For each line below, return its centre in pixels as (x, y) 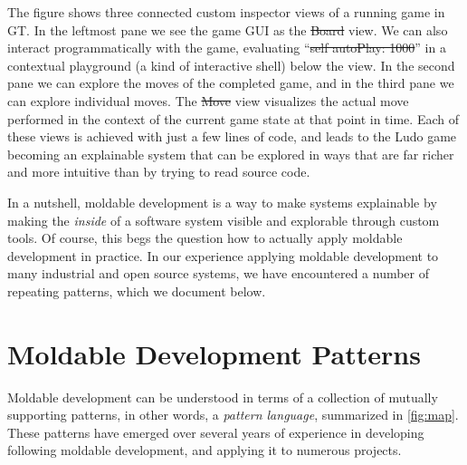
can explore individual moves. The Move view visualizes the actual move (208, 100)
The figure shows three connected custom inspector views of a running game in (226, 12)
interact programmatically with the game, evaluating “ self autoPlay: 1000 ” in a (227, 48)
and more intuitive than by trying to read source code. (159, 172)
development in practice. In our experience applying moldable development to (223, 255)
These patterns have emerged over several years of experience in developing (216, 432)
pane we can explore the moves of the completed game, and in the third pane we (231, 83)
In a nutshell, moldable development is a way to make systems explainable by (222, 202)
